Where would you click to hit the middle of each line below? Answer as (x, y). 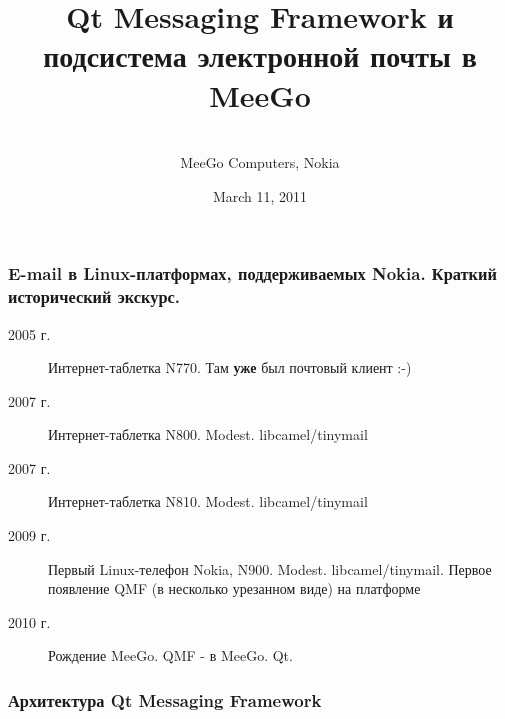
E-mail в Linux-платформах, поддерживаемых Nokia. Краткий (252, 273)
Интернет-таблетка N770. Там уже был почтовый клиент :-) (230, 367)
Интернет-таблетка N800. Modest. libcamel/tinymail (208, 434)
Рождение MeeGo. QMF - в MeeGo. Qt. (170, 655)
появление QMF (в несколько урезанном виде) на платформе (234, 588)
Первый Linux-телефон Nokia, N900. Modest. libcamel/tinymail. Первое (270, 568)
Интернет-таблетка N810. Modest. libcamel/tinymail (208, 501)
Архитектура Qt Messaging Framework (165, 699)
